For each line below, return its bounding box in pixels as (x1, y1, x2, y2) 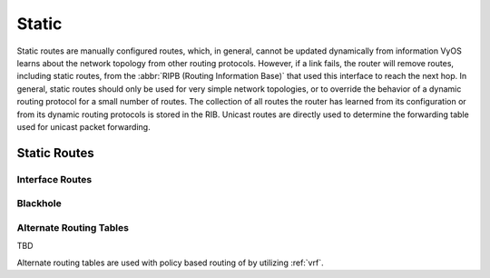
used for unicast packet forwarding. (16, 121, 151, 132)
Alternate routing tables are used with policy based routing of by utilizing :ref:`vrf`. (16, 257, 324, 268)
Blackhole (16, 197, 63, 210)
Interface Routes (16, 173, 93, 185)
